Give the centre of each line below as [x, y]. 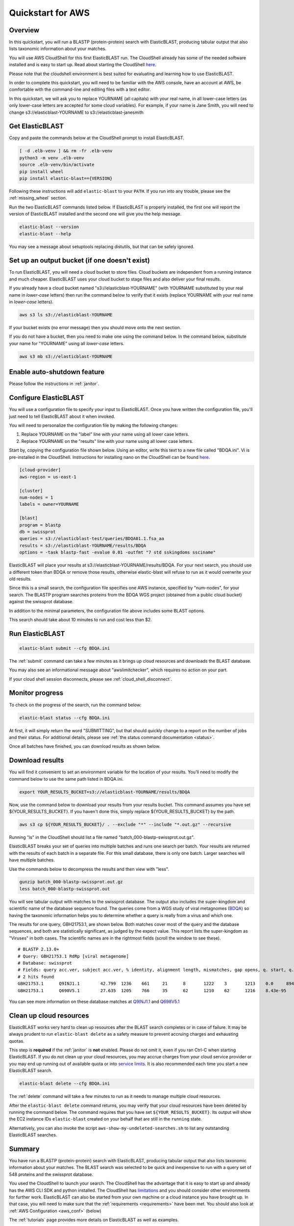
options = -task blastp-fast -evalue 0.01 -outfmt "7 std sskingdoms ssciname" [118, 552]
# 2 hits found [36, 977]
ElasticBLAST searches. [33, 1135]
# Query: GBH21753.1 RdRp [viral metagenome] [73, 956]
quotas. [17, 1041]
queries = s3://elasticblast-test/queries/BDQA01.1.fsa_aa [92, 539]
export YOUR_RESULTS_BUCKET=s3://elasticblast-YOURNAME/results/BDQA [105, 792]
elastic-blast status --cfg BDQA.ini [65, 718]
